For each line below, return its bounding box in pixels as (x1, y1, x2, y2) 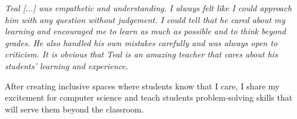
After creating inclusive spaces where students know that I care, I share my (5, 79, 280, 92)
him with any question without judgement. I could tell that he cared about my (5, 13, 286, 25)
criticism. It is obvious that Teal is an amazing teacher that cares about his (5, 48, 278, 60)
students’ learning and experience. (5, 59, 128, 72)
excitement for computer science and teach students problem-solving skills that (5, 91, 293, 104)
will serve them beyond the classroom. (5, 102, 144, 115)
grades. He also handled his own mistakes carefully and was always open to (5, 36, 278, 49)
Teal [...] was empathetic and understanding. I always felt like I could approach (5, 2, 292, 14)
